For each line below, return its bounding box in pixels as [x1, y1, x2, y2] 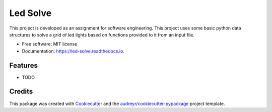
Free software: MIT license [22, 41, 78, 47]
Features [9, 61, 38, 69]
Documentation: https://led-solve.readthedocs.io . [22, 48, 124, 54]
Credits [9, 87, 33, 96]
